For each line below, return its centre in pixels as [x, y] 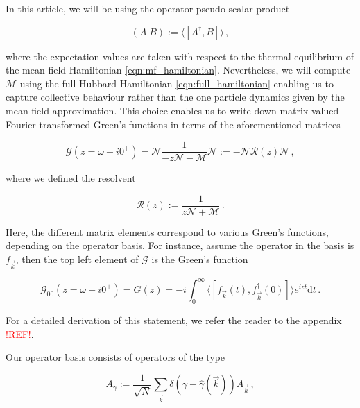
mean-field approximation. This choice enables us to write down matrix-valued [172, 110]
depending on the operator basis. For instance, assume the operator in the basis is [180, 245]
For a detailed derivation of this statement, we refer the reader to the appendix [174, 320]
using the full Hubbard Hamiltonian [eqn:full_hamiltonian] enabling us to [177, 83]
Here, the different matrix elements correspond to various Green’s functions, [167, 231]
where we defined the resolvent [71, 178]
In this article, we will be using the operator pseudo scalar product [148, 8]
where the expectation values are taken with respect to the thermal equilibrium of [180, 56]
